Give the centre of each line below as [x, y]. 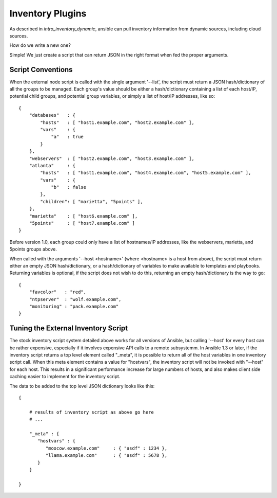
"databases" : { [52, 115]
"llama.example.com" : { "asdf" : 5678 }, [106, 456]
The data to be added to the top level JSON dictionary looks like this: [82, 386]
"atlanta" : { [52, 165]
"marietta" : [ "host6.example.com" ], [83, 216]
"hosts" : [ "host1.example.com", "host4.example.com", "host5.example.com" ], [146, 173]
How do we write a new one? [40, 45]
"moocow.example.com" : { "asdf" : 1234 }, [106, 448]
